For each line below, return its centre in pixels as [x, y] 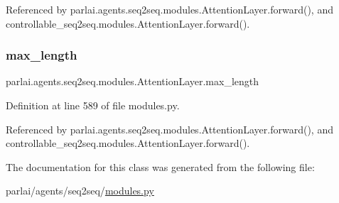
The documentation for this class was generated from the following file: [160, 166]
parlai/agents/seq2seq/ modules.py [80, 191]
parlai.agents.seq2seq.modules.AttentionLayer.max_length [133, 81]
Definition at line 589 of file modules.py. [93, 105]
